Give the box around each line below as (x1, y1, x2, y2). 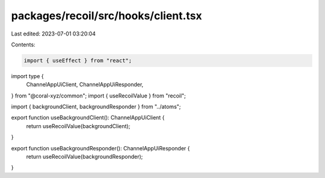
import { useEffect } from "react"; (23, 57, 132, 64)
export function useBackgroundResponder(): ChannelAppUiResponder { (11, 144, 190, 152)
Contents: (11, 41, 36, 48)
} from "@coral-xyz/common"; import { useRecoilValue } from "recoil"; (11, 92, 186, 99)
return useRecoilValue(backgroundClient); (26, 122, 131, 129)
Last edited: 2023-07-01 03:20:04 (11, 30, 96, 37)
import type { (11, 72, 44, 79)
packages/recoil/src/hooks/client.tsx (11, 9, 202, 22)
